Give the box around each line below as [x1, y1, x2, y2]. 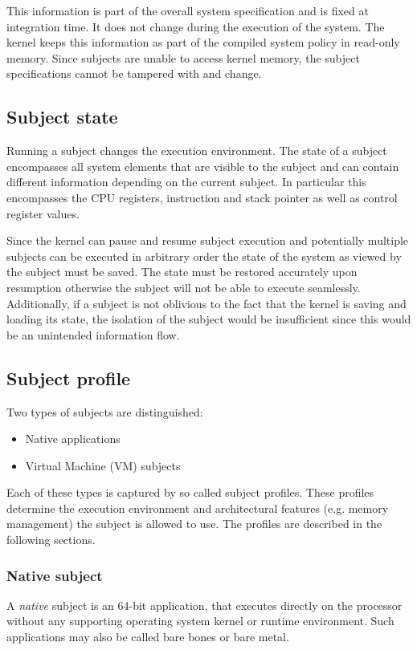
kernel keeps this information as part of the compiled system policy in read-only [6, 34, 400, 51]
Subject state [6, 104, 118, 129]
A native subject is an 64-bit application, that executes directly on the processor [6, 596, 403, 613]
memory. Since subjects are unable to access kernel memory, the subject [6, 49, 360, 66]
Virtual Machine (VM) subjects [25, 457, 181, 473]
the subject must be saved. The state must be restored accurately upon [6, 263, 358, 280]
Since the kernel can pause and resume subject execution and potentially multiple [6, 232, 409, 249]
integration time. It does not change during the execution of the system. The [6, 18, 385, 35]
